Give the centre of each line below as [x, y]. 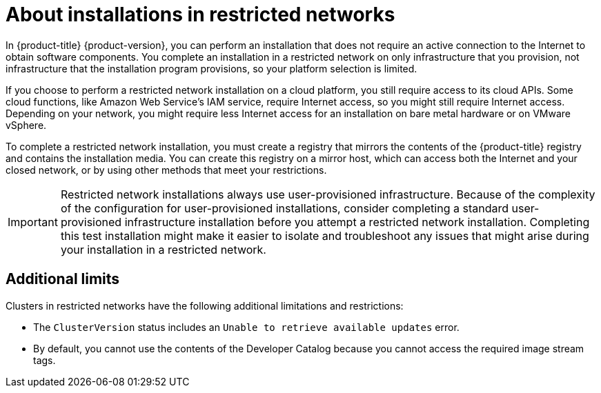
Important [33, 222]
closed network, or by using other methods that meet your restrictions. [166, 170]
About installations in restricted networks [200, 14]
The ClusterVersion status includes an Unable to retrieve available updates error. [246, 327]
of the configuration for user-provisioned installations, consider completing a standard [284, 208]
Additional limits [63, 279]
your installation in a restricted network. [163, 249]
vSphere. [26, 125]
